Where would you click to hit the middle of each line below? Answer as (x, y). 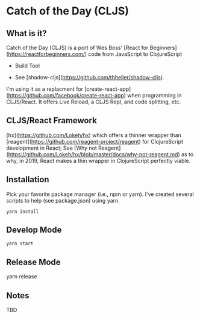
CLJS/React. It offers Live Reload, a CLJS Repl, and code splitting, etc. (94, 102)
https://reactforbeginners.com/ (47, 54)
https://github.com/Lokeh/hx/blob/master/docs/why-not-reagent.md (93, 154)
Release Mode (34, 262)
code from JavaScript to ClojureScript (135, 54)
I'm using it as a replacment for (45, 89)
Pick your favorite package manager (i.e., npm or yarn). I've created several (100, 194)
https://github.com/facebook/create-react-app (66, 95)
